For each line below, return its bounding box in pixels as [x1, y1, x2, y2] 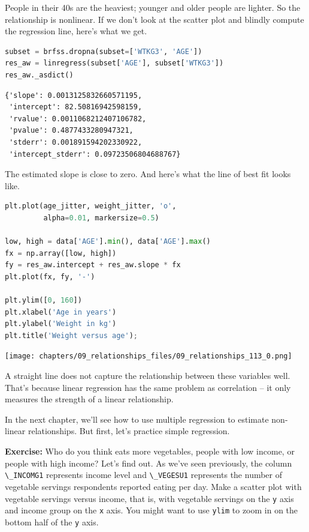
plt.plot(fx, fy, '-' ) [5, 272, 95, 281]
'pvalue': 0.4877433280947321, [9, 126, 134, 135]
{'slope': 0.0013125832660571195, [5, 91, 143, 100]
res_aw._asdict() [5, 70, 74, 79]
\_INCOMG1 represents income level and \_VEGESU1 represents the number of [5, 468, 283, 481]
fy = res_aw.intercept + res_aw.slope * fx [5, 261, 181, 270]
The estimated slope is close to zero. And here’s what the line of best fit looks [5, 168, 291, 180]
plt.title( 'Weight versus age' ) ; [5, 331, 138, 340]
